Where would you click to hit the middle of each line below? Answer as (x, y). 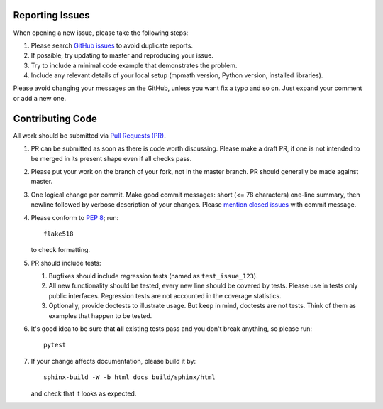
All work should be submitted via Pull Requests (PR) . (89, 136)
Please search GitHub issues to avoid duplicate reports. (112, 45)
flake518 (59, 234)
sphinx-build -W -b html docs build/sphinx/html (129, 377)
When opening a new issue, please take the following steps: (101, 33)
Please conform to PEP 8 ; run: (75, 217)
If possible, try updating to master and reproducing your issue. (122, 55)
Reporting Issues (51, 15)
